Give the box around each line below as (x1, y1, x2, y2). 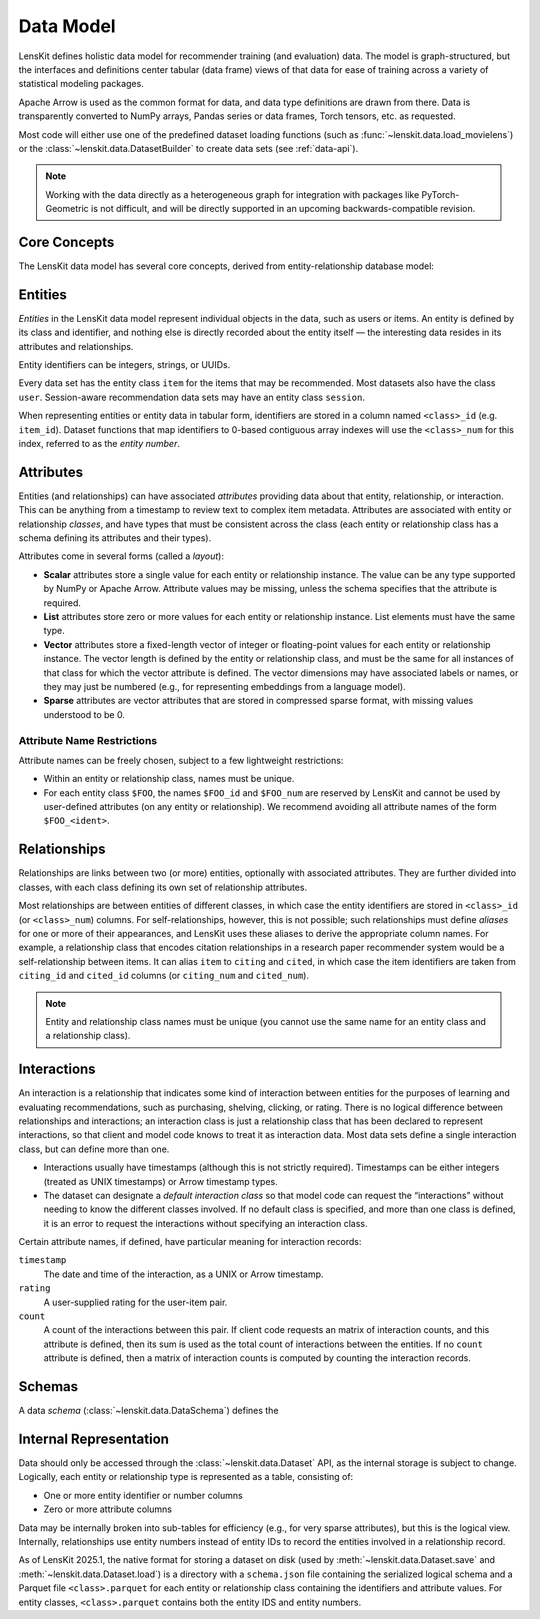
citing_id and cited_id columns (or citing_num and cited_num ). (18, 970, 310, 982)
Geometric (45, 203, 89, 215)
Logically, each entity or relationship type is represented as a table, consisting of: (18, 1471, 354, 1483)
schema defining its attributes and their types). (18, 532, 212, 544)
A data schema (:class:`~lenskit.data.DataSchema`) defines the (18, 1405, 279, 1417)
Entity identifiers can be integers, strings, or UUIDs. (18, 359, 231, 371)
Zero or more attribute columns (43, 1503, 172, 1515)
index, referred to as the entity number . (18, 438, 180, 449)
